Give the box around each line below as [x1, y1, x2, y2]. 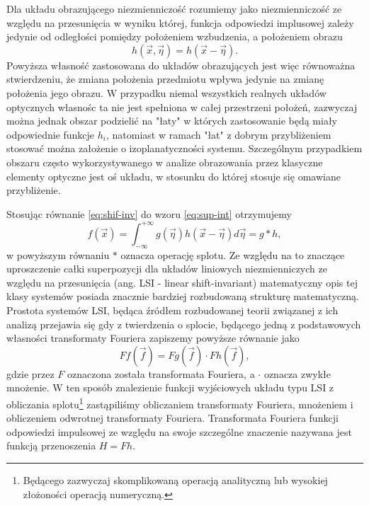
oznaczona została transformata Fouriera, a [67, 366, 255, 381]
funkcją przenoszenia [6, 438, 96, 453]
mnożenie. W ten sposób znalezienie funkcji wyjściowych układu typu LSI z [6, 380, 334, 395]
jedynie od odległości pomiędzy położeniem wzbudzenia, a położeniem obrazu [6, 29, 343, 44]
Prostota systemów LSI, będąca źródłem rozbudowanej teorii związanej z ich [6, 302, 339, 317]
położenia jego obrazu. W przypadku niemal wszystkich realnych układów [6, 85, 327, 100]
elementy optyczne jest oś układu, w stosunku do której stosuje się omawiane [6, 168, 341, 183]
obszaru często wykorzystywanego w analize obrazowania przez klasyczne [6, 154, 323, 169]
